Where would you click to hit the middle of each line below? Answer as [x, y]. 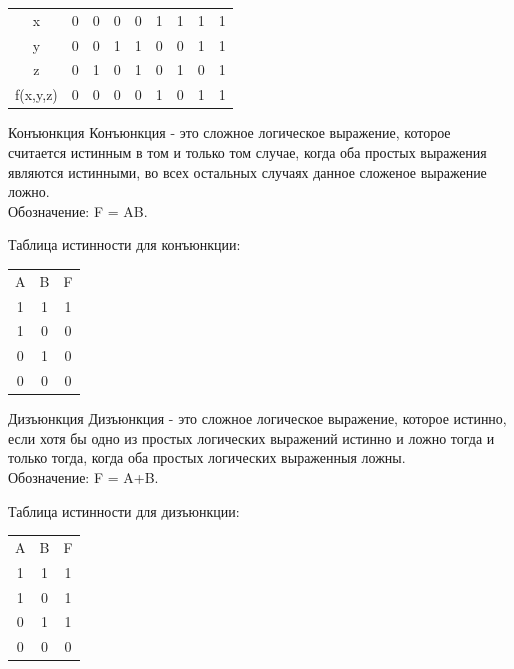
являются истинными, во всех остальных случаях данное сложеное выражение [247, 171]
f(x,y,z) [36, 94]
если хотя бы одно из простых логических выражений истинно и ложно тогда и [251, 437]
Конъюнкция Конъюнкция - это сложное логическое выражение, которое [229, 132]
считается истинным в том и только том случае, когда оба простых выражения [247, 151]
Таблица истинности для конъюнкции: [124, 244]
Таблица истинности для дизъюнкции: [124, 510]
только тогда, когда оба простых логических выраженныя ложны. [207, 457]
